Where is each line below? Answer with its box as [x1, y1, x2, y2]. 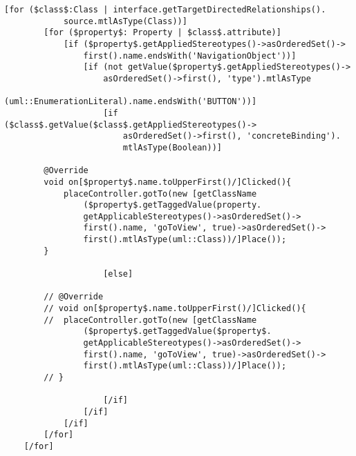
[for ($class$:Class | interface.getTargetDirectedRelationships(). [4, 5, 326, 14]
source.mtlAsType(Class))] [63, 16, 187, 26]
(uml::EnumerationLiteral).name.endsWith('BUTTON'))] [4, 97, 257, 107]
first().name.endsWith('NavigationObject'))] [83, 50, 297, 61]
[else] [103, 269, 133, 279]
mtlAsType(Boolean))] [122, 142, 222, 152]
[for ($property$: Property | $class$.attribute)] [44, 28, 281, 38]
